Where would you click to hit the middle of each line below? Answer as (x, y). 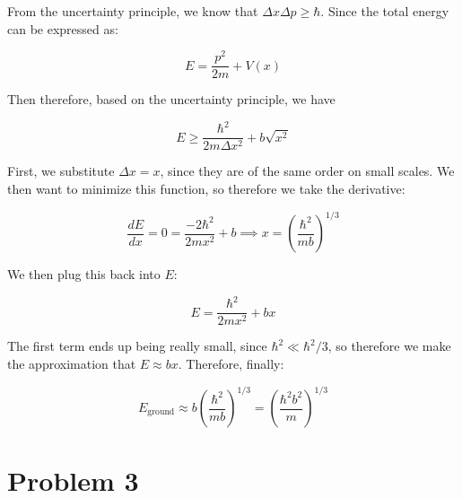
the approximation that (72, 363)
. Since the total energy (385, 11)
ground (161, 412)
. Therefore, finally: (231, 363)
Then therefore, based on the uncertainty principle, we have (171, 99)
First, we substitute (61, 171)
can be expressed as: (63, 28)
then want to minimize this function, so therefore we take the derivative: (206, 189)
